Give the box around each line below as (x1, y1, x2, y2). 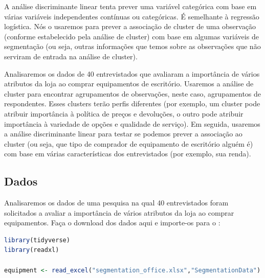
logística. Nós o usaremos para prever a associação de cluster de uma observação (4, 21, 256, 32)
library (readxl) (4, 246, 59, 254)
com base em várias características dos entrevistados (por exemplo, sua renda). (4, 148, 251, 159)
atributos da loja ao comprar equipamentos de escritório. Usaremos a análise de (4, 78, 254, 89)
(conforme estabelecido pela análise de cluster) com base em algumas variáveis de (4, 31, 259, 41)
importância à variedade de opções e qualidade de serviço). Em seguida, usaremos (4, 118, 260, 129)
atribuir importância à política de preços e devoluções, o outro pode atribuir (4, 108, 244, 119)
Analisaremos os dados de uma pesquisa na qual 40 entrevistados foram (4, 197, 229, 208)
